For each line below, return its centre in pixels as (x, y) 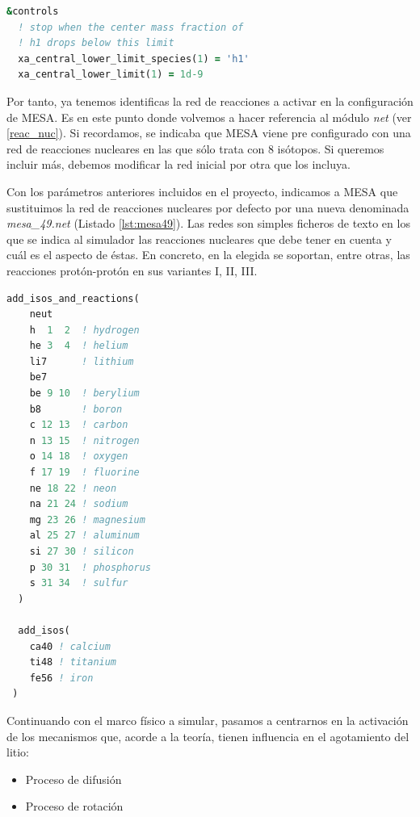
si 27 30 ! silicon (82, 551)
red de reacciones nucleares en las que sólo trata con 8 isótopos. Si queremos (195, 148)
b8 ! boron (76, 409)
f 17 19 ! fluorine (84, 473)
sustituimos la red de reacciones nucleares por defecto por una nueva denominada (208, 207)
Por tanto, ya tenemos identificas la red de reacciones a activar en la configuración (210, 101)
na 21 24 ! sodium (79, 504)
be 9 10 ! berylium (84, 394)
